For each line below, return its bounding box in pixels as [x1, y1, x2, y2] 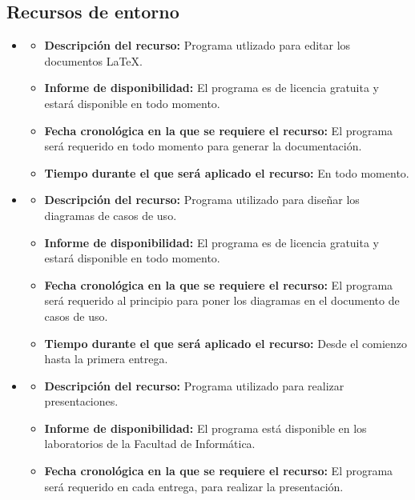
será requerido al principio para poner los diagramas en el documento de [44, 292, 400, 309]
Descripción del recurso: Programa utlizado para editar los [44, 37, 351, 54]
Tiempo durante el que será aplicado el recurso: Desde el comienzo [44, 334, 408, 351]
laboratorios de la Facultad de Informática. [44, 435, 256, 452]
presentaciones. [44, 393, 119, 410]
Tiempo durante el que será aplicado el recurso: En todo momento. [44, 164, 409, 181]
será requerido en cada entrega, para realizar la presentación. [44, 478, 344, 494]
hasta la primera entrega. [44, 350, 168, 367]
